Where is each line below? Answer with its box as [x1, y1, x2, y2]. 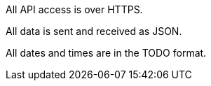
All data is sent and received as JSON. [6, 25, 182, 37]
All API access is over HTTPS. [6, 3, 143, 15]
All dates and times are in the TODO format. [6, 47, 207, 59]
